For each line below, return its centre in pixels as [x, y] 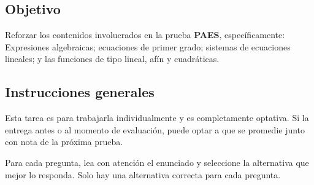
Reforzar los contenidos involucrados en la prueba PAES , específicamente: [145, 35]
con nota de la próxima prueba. [64, 142]
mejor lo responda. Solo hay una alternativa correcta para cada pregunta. [143, 174]
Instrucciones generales [80, 92]
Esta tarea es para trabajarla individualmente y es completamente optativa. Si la [157, 118]
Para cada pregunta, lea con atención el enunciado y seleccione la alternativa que [157, 162]
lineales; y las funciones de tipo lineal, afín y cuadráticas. [112, 59]
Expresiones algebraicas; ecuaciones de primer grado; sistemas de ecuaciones [148, 46]
